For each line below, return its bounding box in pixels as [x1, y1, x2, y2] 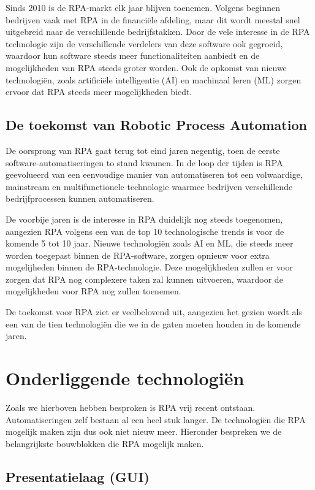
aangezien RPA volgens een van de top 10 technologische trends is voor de [6, 224, 284, 237]
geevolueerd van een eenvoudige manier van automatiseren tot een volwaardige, [6, 168, 303, 181]
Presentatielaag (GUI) [6, 467, 150, 486]
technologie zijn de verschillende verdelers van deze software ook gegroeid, [6, 37, 283, 50]
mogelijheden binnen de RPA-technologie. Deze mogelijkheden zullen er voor [6, 261, 293, 274]
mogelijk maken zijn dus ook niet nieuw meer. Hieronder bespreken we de [6, 425, 282, 438]
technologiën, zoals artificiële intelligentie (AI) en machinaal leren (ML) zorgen [6, 73, 302, 86]
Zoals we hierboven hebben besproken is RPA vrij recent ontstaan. [6, 400, 256, 413]
